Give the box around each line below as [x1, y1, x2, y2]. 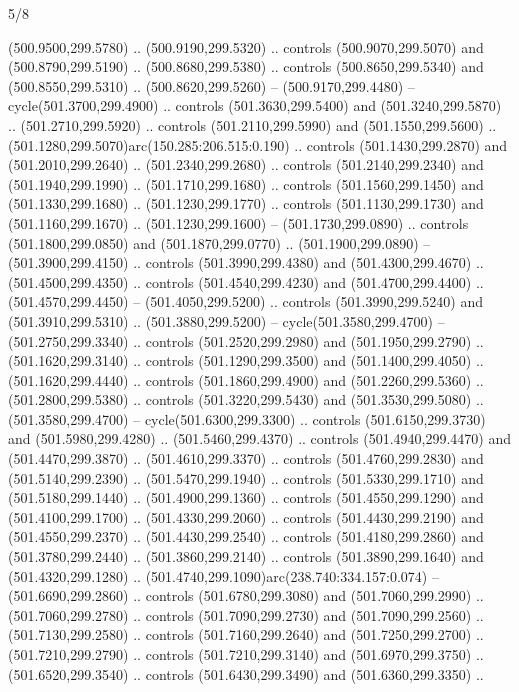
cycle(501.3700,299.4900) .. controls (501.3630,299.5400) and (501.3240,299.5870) [8, 95, 502, 116]
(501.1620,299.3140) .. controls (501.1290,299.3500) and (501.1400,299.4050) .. [8, 350, 484, 371]
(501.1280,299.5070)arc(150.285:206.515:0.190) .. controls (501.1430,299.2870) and [8, 134, 508, 155]
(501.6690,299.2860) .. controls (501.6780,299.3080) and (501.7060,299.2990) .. [8, 585, 484, 606]
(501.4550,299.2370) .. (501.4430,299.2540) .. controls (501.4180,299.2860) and [8, 526, 484, 547]
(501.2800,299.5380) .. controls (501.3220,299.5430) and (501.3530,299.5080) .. [8, 389, 484, 410]
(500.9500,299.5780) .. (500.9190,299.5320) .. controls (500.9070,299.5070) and [8, 36, 484, 57]
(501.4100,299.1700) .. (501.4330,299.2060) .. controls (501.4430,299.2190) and [8, 506, 484, 527]
